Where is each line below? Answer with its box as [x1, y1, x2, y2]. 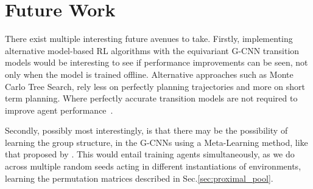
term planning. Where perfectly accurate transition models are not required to [5, 92, 298, 105]
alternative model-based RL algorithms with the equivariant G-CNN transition [5, 44, 300, 57]
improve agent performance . [5, 103, 113, 116]
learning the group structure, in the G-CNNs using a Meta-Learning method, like [5, 136, 308, 148]
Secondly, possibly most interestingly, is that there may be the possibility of [5, 124, 288, 137]
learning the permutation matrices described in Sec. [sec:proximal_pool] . [5, 171, 273, 184]
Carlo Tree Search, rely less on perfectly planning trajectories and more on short [5, 80, 305, 92]
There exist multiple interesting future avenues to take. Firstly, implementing [5, 32, 293, 45]
